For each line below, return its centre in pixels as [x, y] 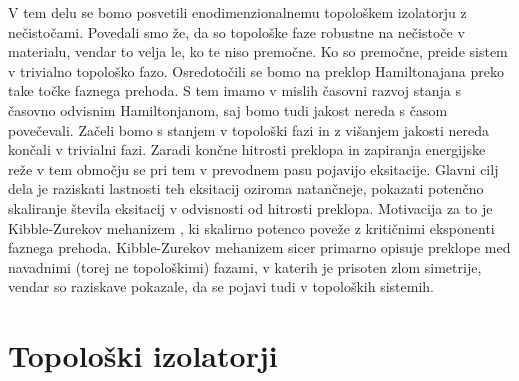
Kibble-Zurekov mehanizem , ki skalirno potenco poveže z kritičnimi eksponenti [251, 227]
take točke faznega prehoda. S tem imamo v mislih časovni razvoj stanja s [235, 90]
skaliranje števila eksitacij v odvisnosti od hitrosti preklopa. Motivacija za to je [250, 207]
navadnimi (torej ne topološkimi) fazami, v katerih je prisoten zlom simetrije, [245, 266]
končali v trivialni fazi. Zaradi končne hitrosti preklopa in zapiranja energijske [247, 149]
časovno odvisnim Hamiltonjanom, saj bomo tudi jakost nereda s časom [228, 109]
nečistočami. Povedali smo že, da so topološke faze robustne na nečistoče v [236, 31]
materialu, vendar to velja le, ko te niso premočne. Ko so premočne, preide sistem [258, 51]
